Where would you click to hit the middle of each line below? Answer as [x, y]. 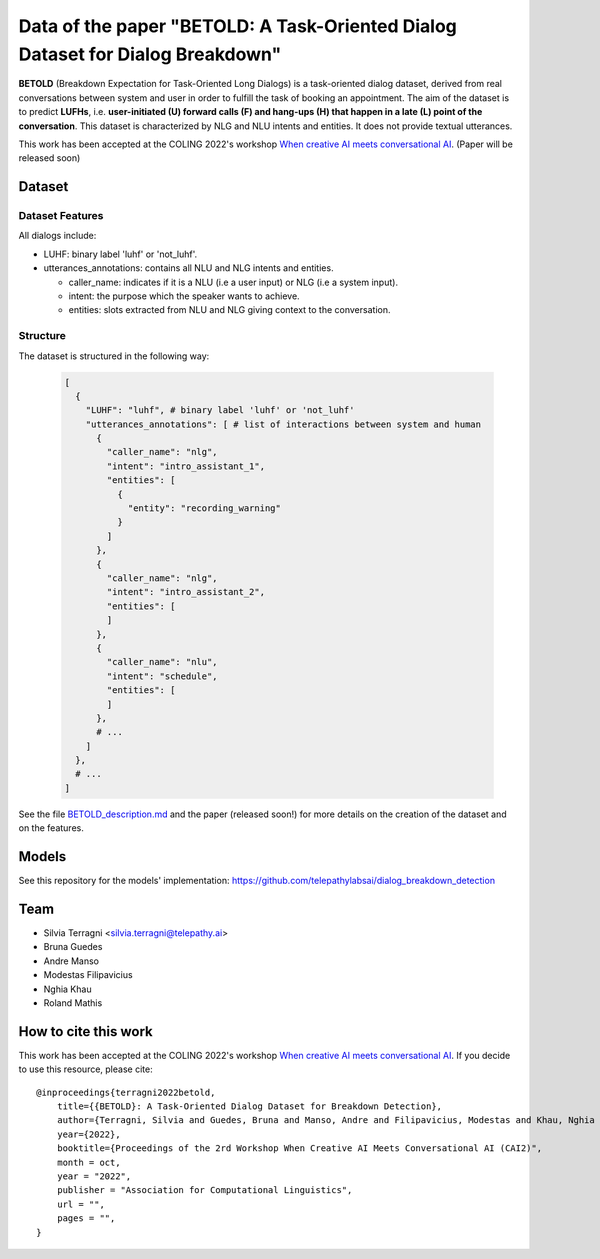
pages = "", [86, 1218]
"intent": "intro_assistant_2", [185, 592]
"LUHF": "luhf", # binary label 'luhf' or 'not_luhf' [220, 410]
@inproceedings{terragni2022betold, [126, 1092]
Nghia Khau [67, 989]
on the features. [51, 828]
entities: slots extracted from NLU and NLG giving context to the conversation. [229, 310]
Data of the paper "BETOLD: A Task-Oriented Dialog [237, 26]
